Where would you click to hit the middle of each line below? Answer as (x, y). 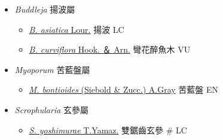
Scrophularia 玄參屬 (52, 109)
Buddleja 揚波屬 (45, 9)
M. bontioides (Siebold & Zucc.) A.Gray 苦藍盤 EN (124, 89)
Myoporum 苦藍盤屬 (52, 69)
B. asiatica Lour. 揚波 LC (77, 29)
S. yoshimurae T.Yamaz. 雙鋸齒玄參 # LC (108, 130)
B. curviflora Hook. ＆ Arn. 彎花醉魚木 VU (110, 49)
